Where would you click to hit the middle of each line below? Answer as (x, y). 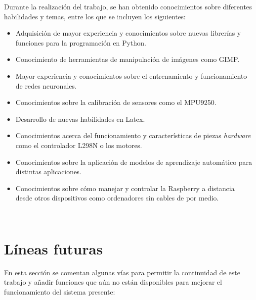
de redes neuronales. (46, 85)
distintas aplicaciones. (48, 172)
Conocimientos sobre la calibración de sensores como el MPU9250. (116, 102)
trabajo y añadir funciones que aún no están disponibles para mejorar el (113, 282)
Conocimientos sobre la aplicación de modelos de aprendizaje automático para (134, 162)
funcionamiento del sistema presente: (60, 291)
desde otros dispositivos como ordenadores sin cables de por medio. (117, 198)
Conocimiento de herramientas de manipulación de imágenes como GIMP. (128, 59)
